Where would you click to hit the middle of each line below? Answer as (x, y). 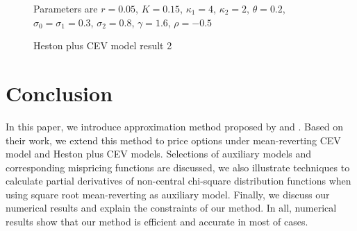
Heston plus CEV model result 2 (103, 45)
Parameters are (66, 8)
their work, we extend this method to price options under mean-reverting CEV (173, 140)
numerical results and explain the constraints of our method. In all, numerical (171, 208)
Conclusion (59, 93)
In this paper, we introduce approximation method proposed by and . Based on (174, 126)
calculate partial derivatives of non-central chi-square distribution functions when (178, 181)
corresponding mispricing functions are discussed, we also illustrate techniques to (178, 167)
